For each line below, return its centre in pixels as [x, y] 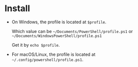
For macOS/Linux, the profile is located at [54, 54]
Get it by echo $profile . [36, 45]
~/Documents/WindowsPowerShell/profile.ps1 [57, 36]
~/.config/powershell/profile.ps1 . [47, 59]
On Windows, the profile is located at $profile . [59, 22]
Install [17, 8]
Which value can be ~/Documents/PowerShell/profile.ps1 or [72, 31]
